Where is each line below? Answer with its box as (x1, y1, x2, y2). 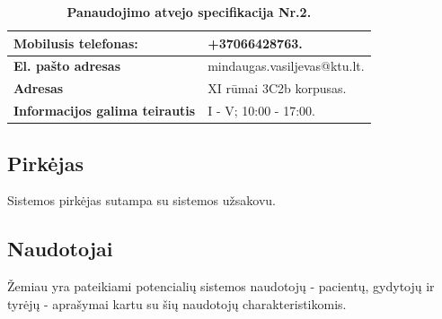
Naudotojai (7, 235, 113, 263)
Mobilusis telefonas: (13, 33, 138, 52)
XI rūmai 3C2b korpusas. (208, 79, 347, 98)
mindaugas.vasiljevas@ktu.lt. (208, 56, 365, 75)
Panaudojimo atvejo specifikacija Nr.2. (66, 3, 312, 21)
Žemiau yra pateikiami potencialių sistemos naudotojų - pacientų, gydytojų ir (7, 277, 435, 296)
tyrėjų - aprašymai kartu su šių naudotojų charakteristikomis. (7, 294, 347, 313)
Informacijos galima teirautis (13, 101, 196, 120)
